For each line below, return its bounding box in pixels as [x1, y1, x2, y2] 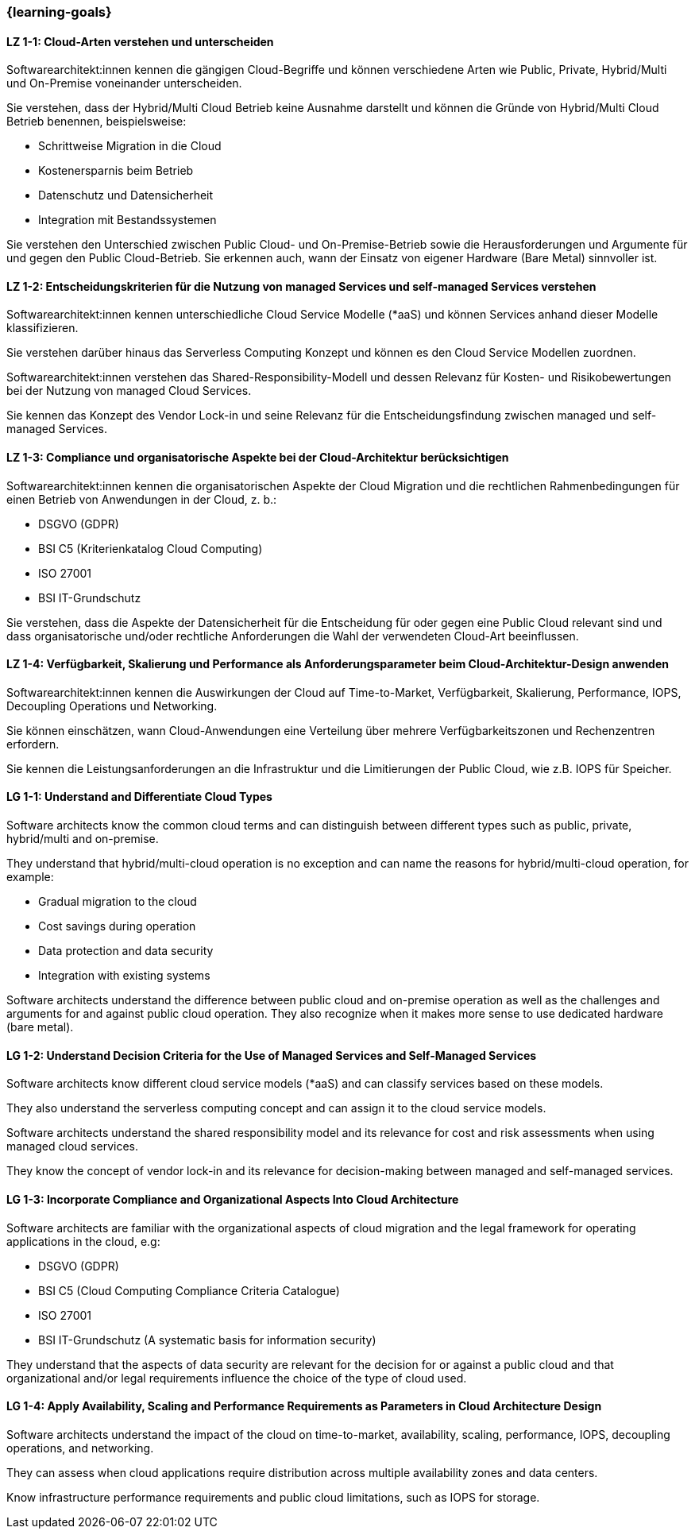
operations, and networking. [6, 1440, 154, 1455]
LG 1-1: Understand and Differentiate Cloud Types [6, 790, 272, 804]
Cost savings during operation [38, 919, 196, 934]
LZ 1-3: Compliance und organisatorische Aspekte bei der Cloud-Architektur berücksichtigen [6, 450, 509, 465]
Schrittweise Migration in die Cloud [38, 139, 222, 153]
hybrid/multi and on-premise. [6, 832, 159, 846]
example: [6, 870, 54, 884]
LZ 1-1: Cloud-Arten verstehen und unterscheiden [6, 34, 274, 48]
